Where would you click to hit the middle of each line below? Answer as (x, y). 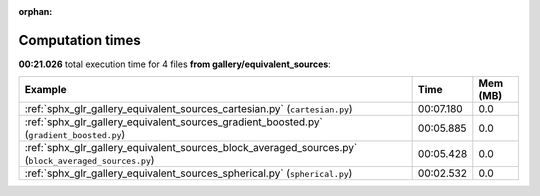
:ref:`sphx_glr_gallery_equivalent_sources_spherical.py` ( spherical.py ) (188, 173)
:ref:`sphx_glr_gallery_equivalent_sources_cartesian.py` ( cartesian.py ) (189, 109)
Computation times (79, 40)
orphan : (35, 11)
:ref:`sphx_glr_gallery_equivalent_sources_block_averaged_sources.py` (191, 148)
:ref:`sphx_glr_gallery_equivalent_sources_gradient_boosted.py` (174, 122)
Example (45, 90)
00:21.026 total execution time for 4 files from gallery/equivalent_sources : (175, 64)
